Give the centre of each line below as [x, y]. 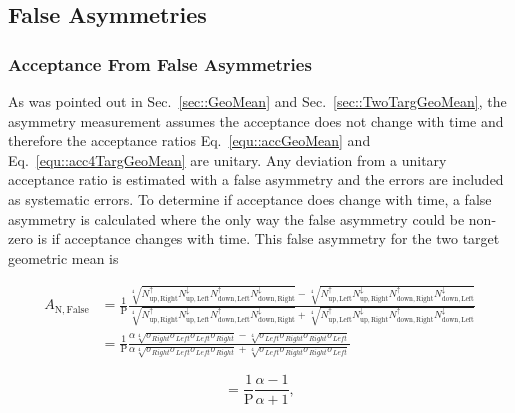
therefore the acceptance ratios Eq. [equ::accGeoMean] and [189, 140]
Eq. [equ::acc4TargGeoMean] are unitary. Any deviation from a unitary [227, 159]
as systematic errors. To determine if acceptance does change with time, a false [250, 198]
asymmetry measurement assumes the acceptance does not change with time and [256, 120]
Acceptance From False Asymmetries [160, 63]
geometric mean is [63, 257]
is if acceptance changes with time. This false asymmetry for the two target [268, 238]
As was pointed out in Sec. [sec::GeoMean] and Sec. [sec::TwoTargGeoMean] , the [257, 101]
